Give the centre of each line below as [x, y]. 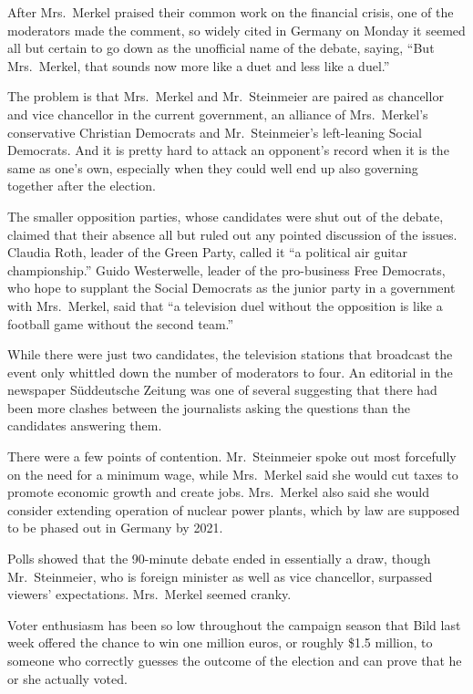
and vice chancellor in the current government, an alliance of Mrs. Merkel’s [218, 114]
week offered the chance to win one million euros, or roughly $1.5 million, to [220, 642]
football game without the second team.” [121, 323]
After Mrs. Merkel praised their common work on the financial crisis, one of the [231, 12]
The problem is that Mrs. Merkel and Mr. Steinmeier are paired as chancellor [226, 96]
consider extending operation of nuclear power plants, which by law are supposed [234, 509]
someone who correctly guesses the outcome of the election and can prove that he [235, 660]
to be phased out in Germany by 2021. [115, 528]
